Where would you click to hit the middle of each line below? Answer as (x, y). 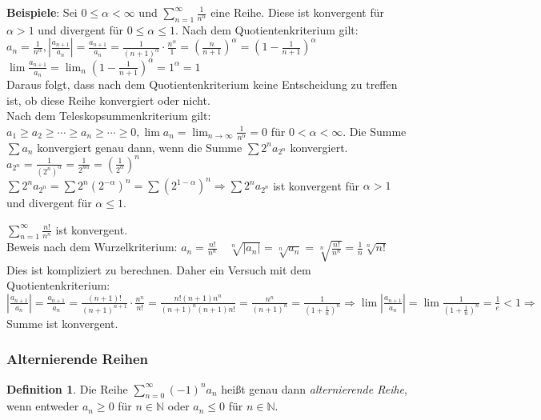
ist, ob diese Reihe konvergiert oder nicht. (108, 100)
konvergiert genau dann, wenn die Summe (140, 147)
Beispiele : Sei (42, 12)
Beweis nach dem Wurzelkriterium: (92, 247)
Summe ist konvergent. (62, 323)
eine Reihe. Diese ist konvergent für (297, 12)
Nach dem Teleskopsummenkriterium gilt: (109, 116)
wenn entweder (43, 406)
